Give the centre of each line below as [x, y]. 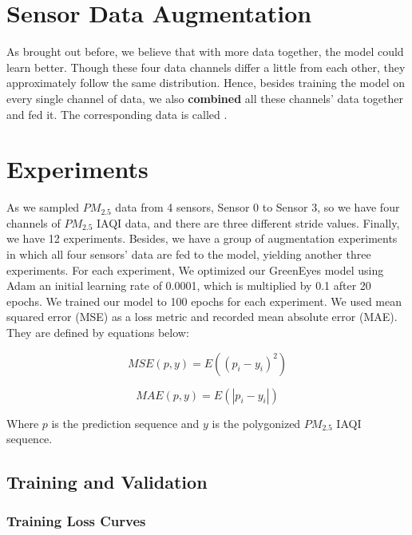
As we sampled [43, 207]
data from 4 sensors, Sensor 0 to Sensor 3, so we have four [257, 207]
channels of [34, 222]
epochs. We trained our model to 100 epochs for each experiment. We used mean [204, 301]
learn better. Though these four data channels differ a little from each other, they [206, 67]
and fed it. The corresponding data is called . [117, 114]
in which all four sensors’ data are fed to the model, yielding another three [189, 254]
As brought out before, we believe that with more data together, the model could [205, 52]
